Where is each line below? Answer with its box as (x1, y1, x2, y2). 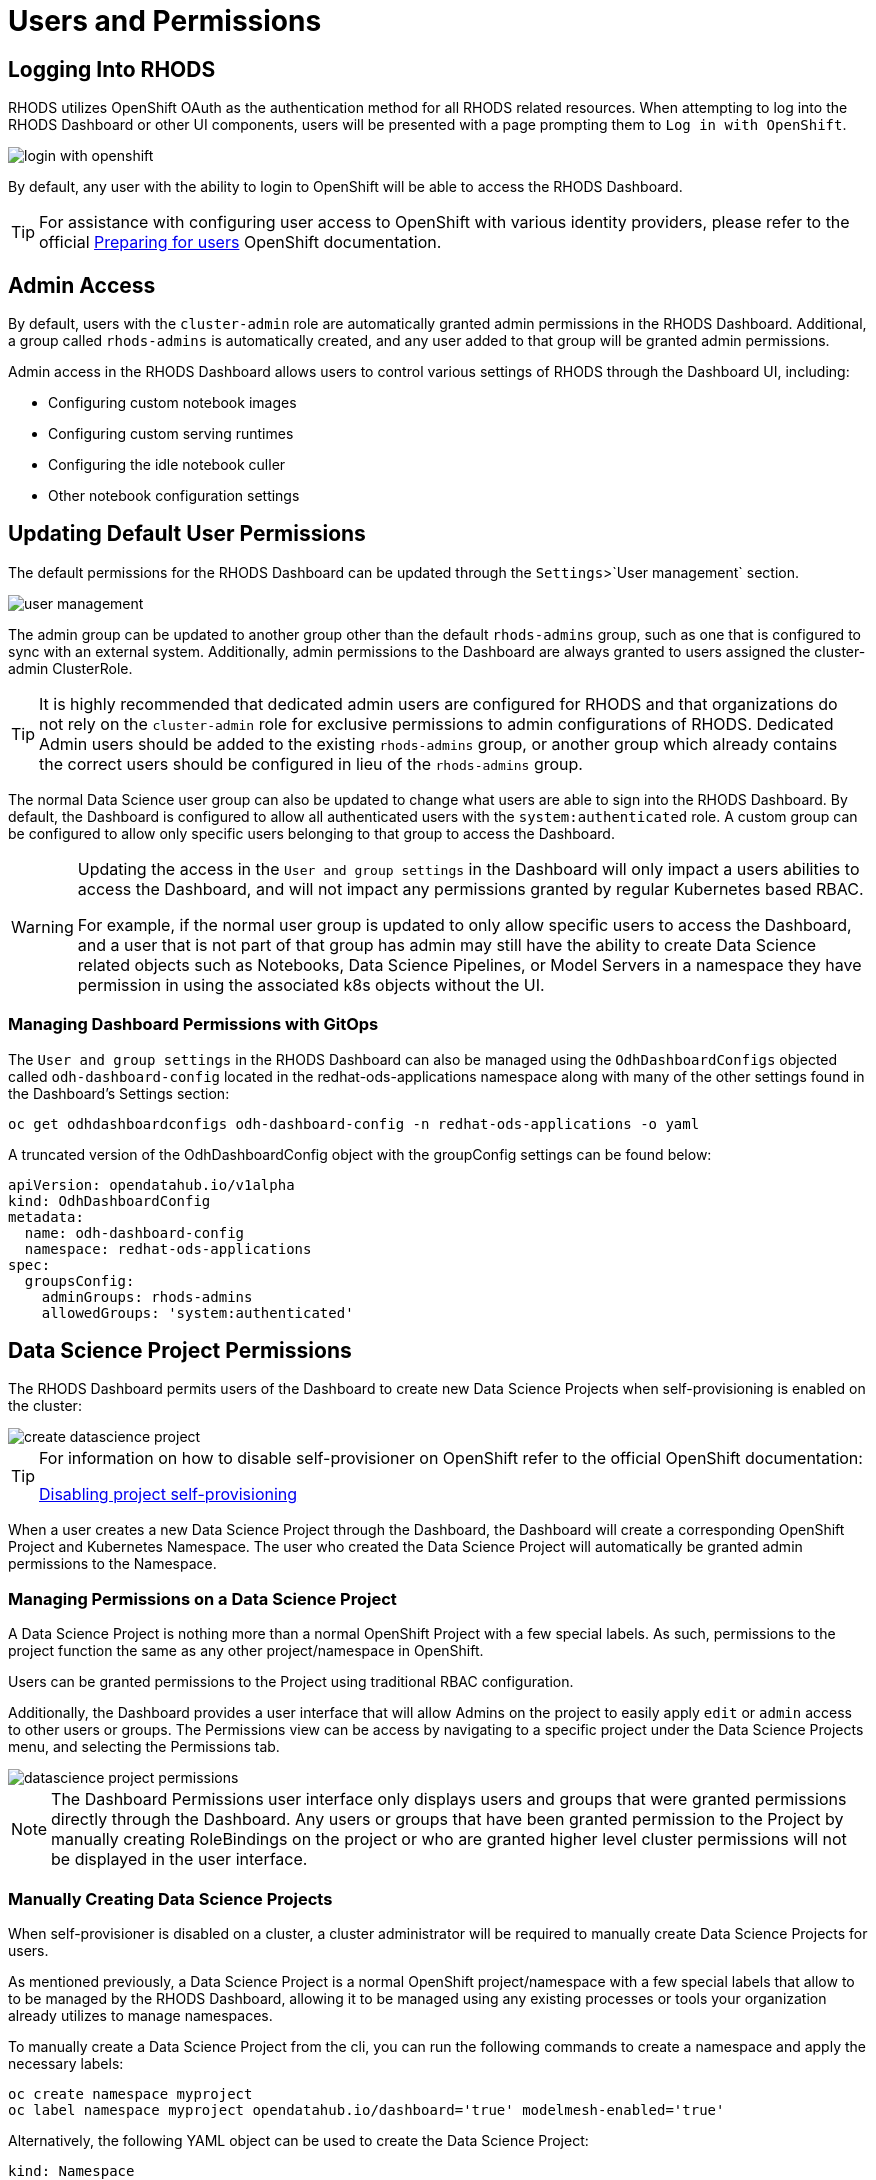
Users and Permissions (8, 4, 322, 38)
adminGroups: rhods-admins (41, 1288, 253, 1305)
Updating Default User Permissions (8, 521, 366, 547)
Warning (11, 916, 74, 937)
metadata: (8, 1208, 84, 1225)
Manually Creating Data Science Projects (8, 1888, 333, 1909)
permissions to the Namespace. (8, 1555, 217, 1573)
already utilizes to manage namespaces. (8, 2006, 273, 2024)
